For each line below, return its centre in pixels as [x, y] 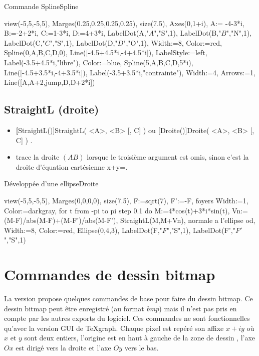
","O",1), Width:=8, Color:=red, [173, 42]
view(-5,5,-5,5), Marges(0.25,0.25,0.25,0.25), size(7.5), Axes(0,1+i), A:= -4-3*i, [124, 23]
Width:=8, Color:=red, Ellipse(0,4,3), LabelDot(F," [83, 230]
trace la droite [38, 157]
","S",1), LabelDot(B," [188, 33]
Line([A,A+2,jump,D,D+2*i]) [50, 82]
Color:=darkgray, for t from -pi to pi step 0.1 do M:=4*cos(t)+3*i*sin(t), [117, 210]
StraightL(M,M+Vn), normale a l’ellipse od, [188, 220]
